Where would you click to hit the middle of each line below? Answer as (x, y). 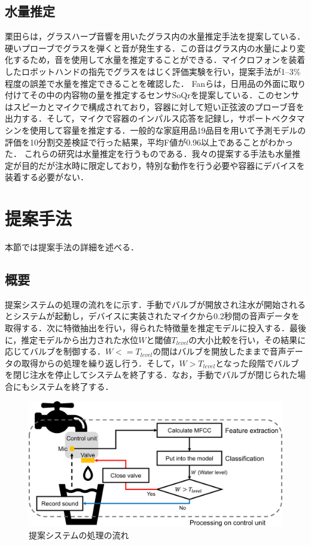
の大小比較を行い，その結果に (247, 339)
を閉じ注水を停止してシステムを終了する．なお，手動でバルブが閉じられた (151, 375)
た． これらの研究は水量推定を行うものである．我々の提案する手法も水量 (149, 154)
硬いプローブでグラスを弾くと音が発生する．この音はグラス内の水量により (151, 48)
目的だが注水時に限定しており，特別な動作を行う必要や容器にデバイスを (163, 165)
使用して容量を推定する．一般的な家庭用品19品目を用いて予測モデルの (168, 130)
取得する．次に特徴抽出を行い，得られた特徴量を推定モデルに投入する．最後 (155, 328)
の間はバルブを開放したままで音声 (219, 351)
